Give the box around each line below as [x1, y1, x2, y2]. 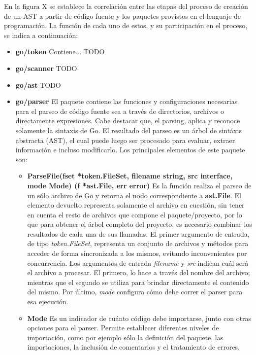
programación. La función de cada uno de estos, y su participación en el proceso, [4, 20, 248, 31]
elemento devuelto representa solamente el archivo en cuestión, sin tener [27, 200, 245, 210]
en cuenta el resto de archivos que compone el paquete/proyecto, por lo [27, 209, 242, 219]
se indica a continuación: [4, 30, 78, 40]
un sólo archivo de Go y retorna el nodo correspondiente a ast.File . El [27, 190, 241, 200]
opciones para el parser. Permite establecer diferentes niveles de [27, 322, 219, 333]
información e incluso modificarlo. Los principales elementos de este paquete [15, 144, 245, 155]
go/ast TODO [15, 79, 61, 90]
